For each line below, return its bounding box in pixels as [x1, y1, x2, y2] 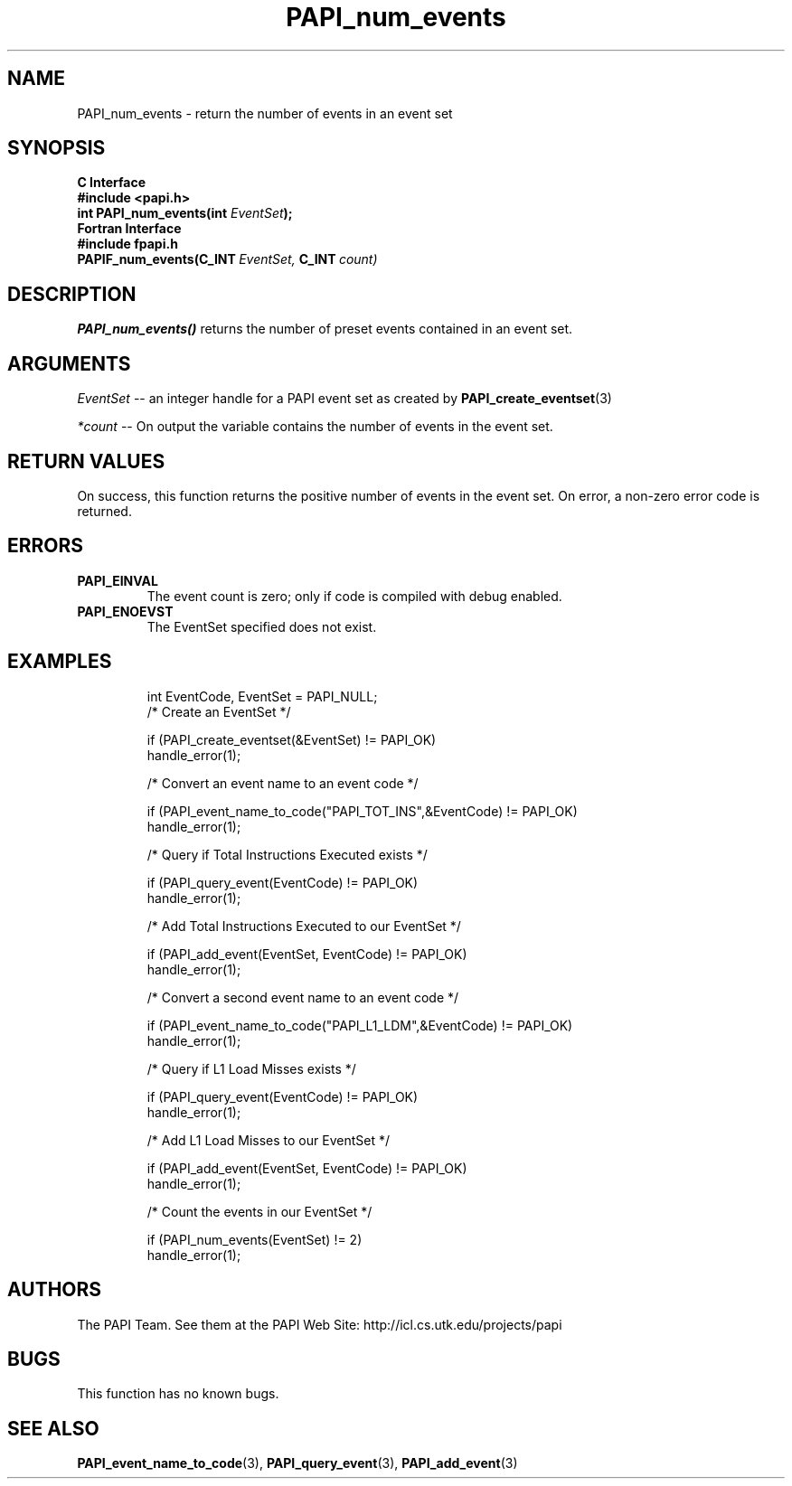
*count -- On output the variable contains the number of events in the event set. [77, 419, 553, 435]
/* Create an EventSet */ [146, 703, 291, 719]
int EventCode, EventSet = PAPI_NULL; [146, 688, 378, 704]
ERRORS [7, 534, 84, 558]
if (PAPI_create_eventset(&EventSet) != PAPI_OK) [146, 731, 437, 748]
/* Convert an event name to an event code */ [146, 775, 419, 791]
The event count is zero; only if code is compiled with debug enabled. [146, 588, 562, 604]
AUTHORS [7, 1278, 102, 1302]
